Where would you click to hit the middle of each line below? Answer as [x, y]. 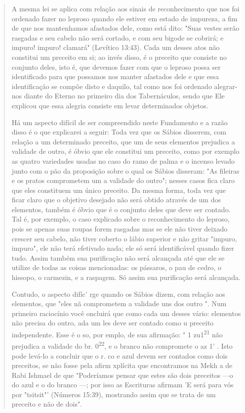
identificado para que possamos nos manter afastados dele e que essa [115, 76]
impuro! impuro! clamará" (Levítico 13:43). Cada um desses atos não [116, 47]
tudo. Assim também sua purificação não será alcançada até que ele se [118, 257]
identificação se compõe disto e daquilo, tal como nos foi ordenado [112, 86]
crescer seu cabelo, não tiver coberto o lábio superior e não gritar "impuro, [124, 238]
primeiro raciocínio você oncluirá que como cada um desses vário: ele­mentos [126, 313]
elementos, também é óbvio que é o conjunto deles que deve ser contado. [121, 209]
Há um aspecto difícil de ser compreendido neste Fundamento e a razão [120, 122]
